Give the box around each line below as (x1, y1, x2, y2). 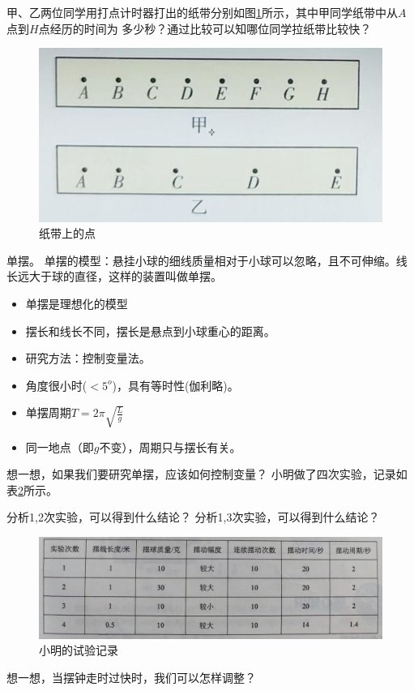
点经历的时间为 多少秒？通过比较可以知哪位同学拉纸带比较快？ (38, 19, 372, 36)
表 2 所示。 (6, 481, 58, 498)
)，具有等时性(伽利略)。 (112, 376, 239, 393)
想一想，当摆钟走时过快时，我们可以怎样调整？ (6, 669, 256, 686)
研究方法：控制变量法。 (25, 350, 151, 367)
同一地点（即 (25, 438, 94, 455)
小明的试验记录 (39, 642, 118, 659)
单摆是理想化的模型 (25, 294, 128, 311)
